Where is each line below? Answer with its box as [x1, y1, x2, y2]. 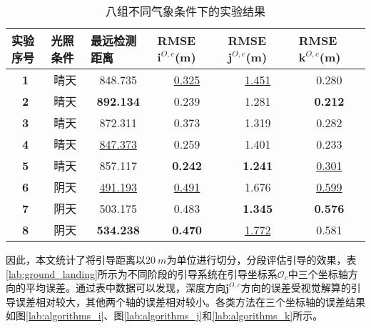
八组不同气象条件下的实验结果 [105, 3, 265, 19]
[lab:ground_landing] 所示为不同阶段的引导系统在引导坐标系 [6, 266, 278, 281]
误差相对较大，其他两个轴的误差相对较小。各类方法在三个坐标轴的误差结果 [15, 294, 365, 309]
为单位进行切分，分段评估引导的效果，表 [166, 252, 357, 267]
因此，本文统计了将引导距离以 [6, 252, 146, 267]
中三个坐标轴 [288, 266, 348, 281]
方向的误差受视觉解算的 [240, 280, 351, 295]
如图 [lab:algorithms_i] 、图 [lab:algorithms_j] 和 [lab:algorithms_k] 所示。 [6, 308, 323, 323]
